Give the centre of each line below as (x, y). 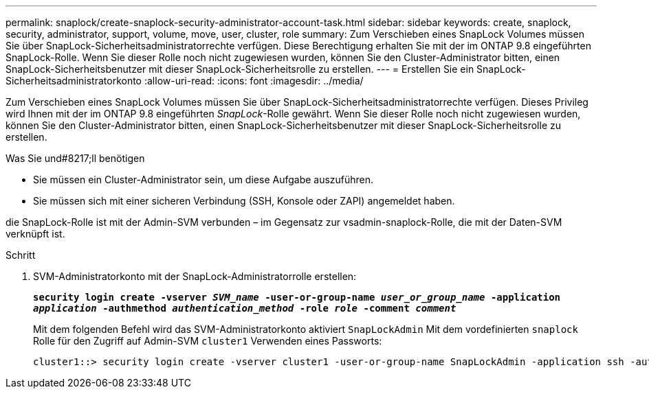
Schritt (21, 255)
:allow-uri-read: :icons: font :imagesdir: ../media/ (254, 81)
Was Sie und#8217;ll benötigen (75, 158)
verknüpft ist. (35, 234)
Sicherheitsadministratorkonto (74, 81)
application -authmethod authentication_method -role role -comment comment (245, 308)
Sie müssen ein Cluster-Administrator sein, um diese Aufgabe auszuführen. (203, 179)
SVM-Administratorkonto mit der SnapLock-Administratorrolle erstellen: (195, 276)
